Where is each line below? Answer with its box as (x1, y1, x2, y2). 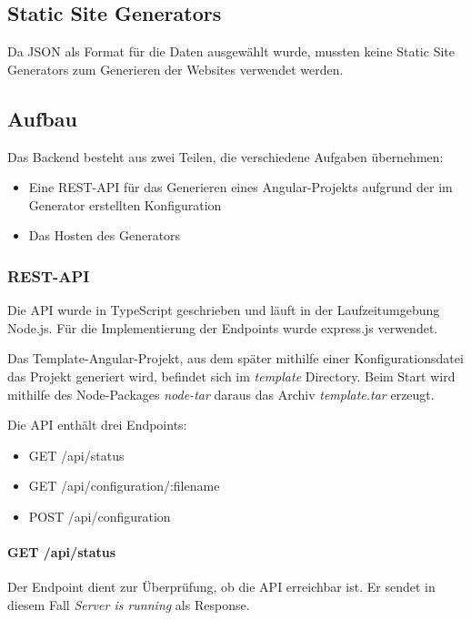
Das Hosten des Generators (28, 226, 181, 245)
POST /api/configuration (28, 506, 171, 525)
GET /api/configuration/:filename (28, 476, 220, 495)
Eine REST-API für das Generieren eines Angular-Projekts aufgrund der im (28, 178, 453, 197)
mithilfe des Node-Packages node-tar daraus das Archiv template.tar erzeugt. (7, 384, 435, 403)
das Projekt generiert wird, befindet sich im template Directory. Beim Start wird (7, 366, 456, 385)
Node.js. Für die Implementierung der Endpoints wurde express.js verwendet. (7, 318, 438, 337)
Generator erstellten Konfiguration (28, 195, 222, 214)
